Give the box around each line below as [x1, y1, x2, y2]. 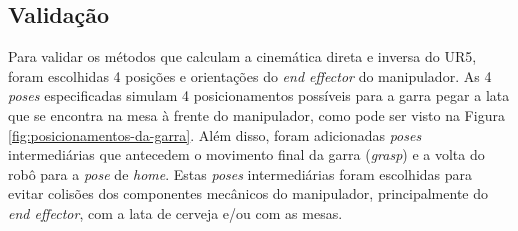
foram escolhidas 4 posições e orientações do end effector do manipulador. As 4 [8, 65, 492, 86]
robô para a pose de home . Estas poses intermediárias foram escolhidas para [8, 163, 473, 184]
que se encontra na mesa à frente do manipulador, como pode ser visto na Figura [8, 104, 505, 125]
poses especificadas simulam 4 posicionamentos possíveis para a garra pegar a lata [8, 85, 510, 106]
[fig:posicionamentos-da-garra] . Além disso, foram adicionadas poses [8, 124, 422, 145]
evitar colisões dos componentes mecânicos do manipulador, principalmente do [8, 183, 488, 204]
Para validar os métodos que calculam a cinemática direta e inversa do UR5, [8, 46, 477, 67]
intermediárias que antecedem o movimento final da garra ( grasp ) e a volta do [8, 144, 485, 165]
